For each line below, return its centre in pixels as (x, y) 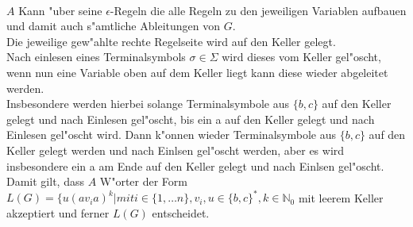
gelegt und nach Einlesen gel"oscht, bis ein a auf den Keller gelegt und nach (191, 119)
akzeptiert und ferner (58, 212)
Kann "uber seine (60, 10)
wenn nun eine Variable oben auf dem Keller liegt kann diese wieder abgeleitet (197, 72)
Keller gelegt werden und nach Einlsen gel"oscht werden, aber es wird (176, 150)
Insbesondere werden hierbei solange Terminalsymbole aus (148, 104)
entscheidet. (181, 212)
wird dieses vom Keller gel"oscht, (301, 57)
